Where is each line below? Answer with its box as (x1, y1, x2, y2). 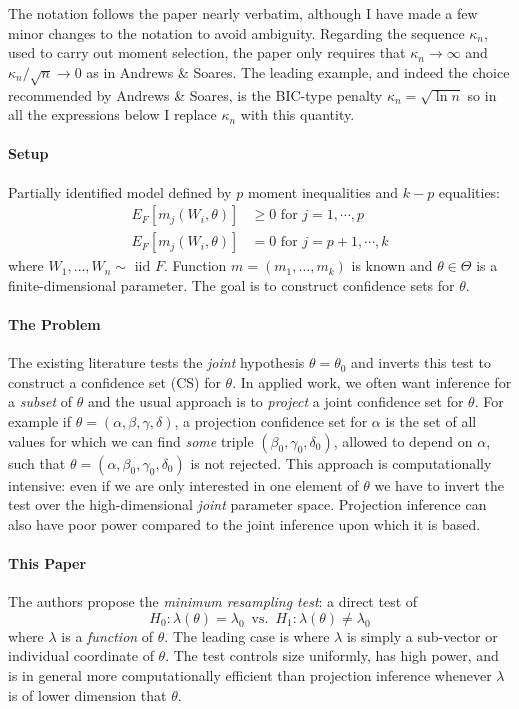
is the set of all (385, 410, 477, 431)
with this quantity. (240, 104, 355, 125)
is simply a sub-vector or (346, 625, 498, 646)
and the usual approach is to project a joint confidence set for (88, 391, 464, 412)
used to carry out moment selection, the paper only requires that (8, 42, 406, 63)
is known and (351, 255, 433, 276)
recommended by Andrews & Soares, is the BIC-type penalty (8, 84, 383, 105)
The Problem (8, 313, 101, 334)
